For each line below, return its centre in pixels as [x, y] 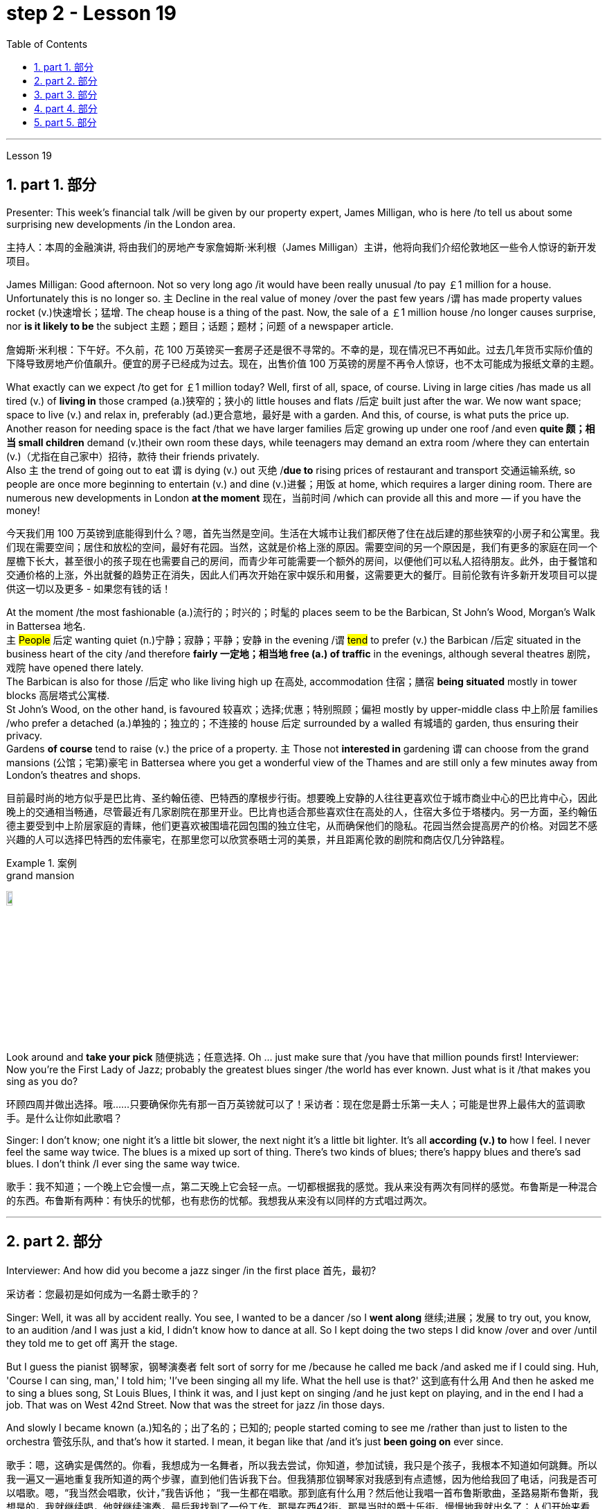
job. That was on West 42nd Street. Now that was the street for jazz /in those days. [196, 1404]
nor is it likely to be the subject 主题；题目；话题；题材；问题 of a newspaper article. [200, 326]
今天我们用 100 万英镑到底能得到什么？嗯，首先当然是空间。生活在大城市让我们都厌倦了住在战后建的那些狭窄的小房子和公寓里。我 [303, 533]
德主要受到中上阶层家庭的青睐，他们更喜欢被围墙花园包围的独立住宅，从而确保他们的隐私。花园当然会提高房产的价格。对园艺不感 [302, 825]
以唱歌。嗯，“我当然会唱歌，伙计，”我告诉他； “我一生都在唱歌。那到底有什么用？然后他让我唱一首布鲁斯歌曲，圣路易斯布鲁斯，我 [302, 1492]
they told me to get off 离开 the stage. [92, 1343]
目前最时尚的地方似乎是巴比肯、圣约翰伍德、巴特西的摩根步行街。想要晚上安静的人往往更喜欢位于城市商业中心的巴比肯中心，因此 [302, 797]
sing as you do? [42, 1081]
